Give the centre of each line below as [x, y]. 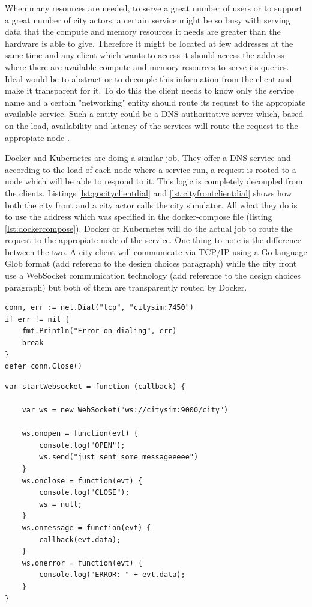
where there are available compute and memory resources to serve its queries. [147, 66]
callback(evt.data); [80, 539]
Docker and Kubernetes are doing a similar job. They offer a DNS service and [148, 158]
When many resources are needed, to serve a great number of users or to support [154, 8]
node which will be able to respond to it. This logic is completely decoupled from [154, 181]
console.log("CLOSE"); [84, 493]
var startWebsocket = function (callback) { [95, 386]
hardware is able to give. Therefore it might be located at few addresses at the [149, 43]
